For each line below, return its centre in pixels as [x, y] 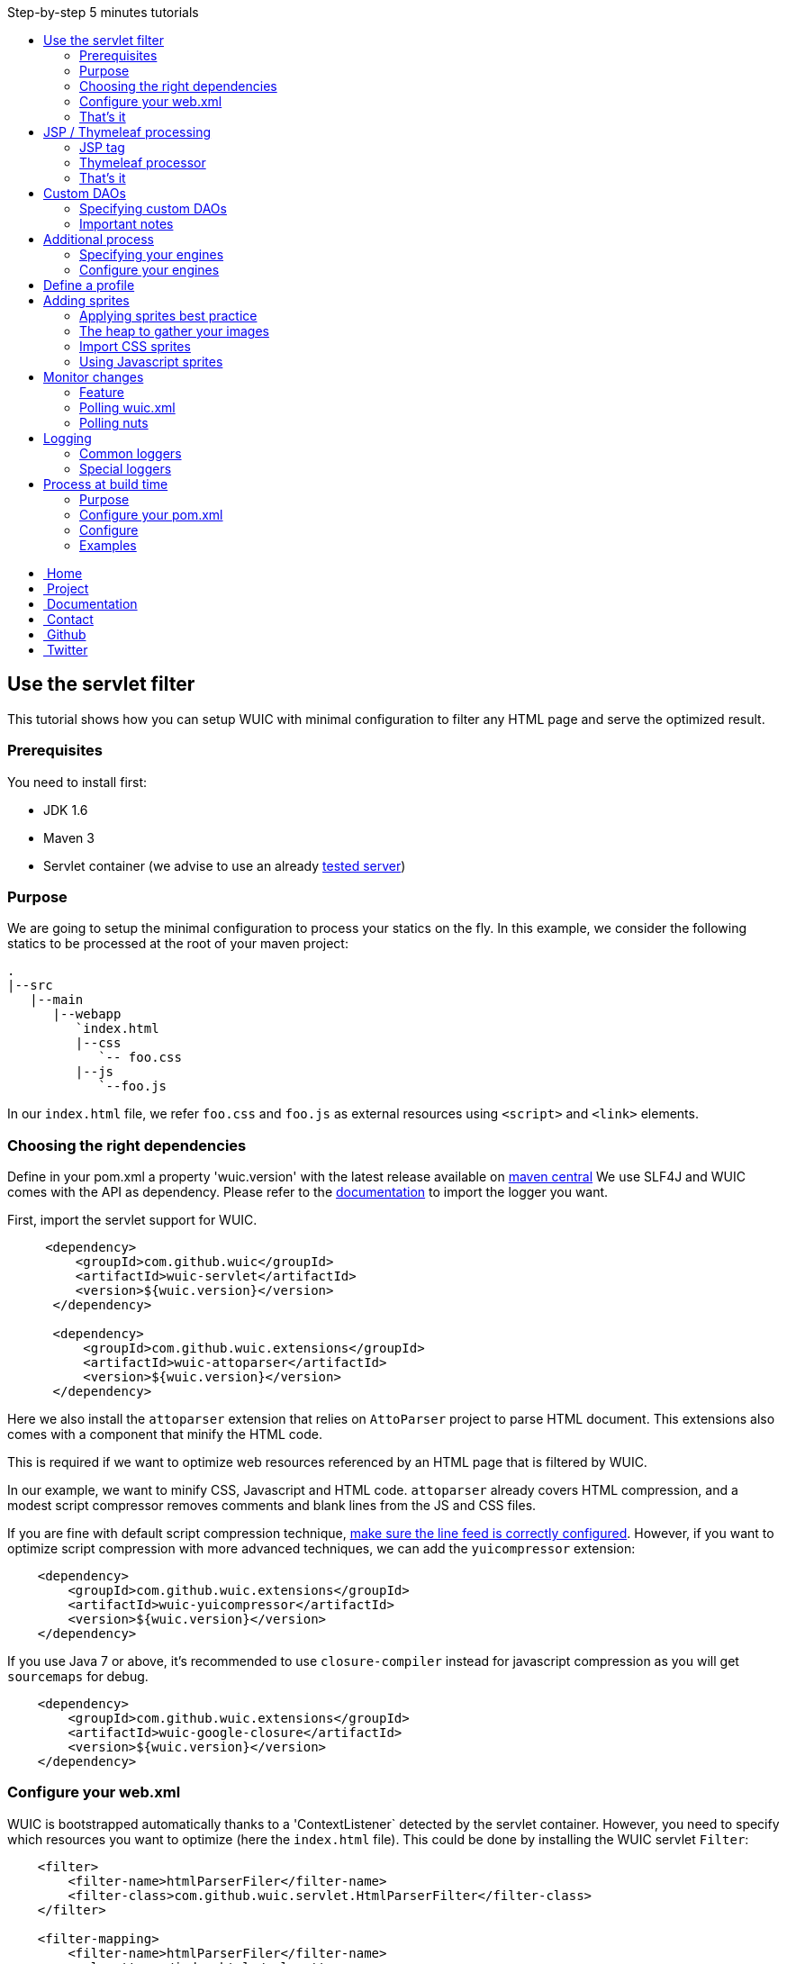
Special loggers [126, 469]
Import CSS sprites [135, 346]
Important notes [127, 224]
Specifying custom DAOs [153, 208]
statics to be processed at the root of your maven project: [178, 944]
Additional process [99, 239]
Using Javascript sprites [151, 362]
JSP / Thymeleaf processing [127, 132]
